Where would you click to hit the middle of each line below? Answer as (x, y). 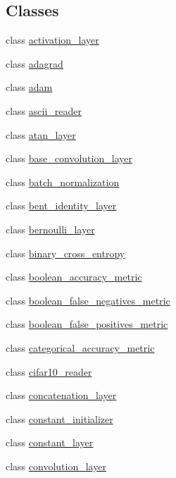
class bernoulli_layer (50, 229)
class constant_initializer (59, 418)
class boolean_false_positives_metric (87, 324)
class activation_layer (52, 40)
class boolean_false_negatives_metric (88, 300)
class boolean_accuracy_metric (74, 277)
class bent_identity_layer (61, 206)
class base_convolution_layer (69, 158)
